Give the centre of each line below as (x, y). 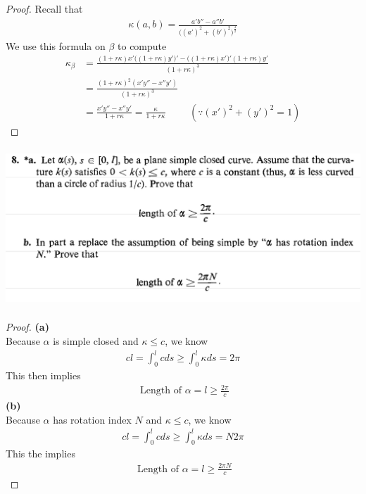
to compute (142, 45)
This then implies (43, 375)
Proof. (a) (27, 327)
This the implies (40, 454)
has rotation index (92, 419)
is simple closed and (96, 341)
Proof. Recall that (44, 8)
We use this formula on (56, 45)
